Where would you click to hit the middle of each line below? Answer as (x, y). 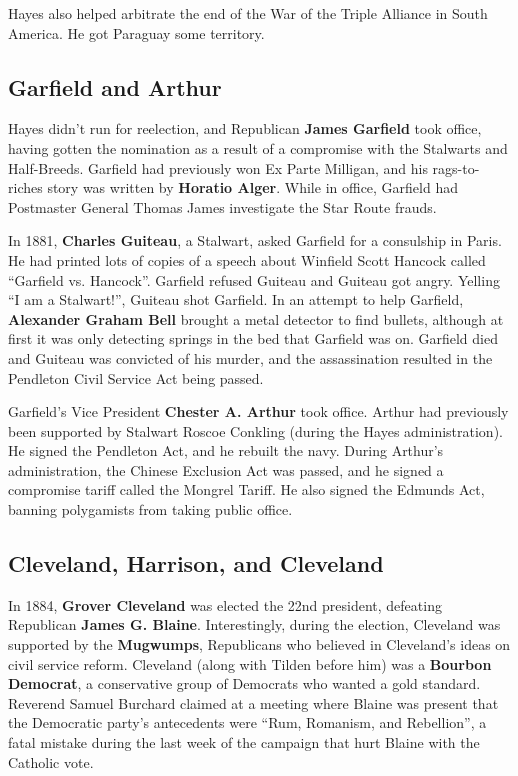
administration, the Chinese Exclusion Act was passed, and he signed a (226, 469)
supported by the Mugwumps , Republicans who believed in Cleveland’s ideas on (259, 644)
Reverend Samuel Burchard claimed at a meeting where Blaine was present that (253, 702)
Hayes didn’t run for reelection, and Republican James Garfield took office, (245, 128)
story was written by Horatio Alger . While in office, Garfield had (252, 187)
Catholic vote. (51, 761)
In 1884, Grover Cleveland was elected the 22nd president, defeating (225, 604)
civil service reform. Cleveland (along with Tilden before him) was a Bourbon (250, 663)
